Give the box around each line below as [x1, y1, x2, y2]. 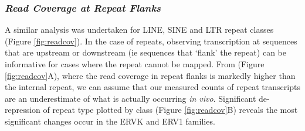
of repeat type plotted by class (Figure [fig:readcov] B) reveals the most [43, 104, 298, 116]
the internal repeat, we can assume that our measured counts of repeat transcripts [5, 81, 300, 93]
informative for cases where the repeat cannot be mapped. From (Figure [5, 58, 265, 70]
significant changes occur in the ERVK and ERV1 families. [5, 115, 215, 127]
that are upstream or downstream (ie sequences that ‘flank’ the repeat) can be [5, 46, 286, 58]
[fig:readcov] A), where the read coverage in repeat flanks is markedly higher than [5, 69, 296, 81]
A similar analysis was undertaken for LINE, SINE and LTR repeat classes [5, 23, 274, 36]
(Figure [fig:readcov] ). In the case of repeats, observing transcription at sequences [5, 35, 297, 47]
